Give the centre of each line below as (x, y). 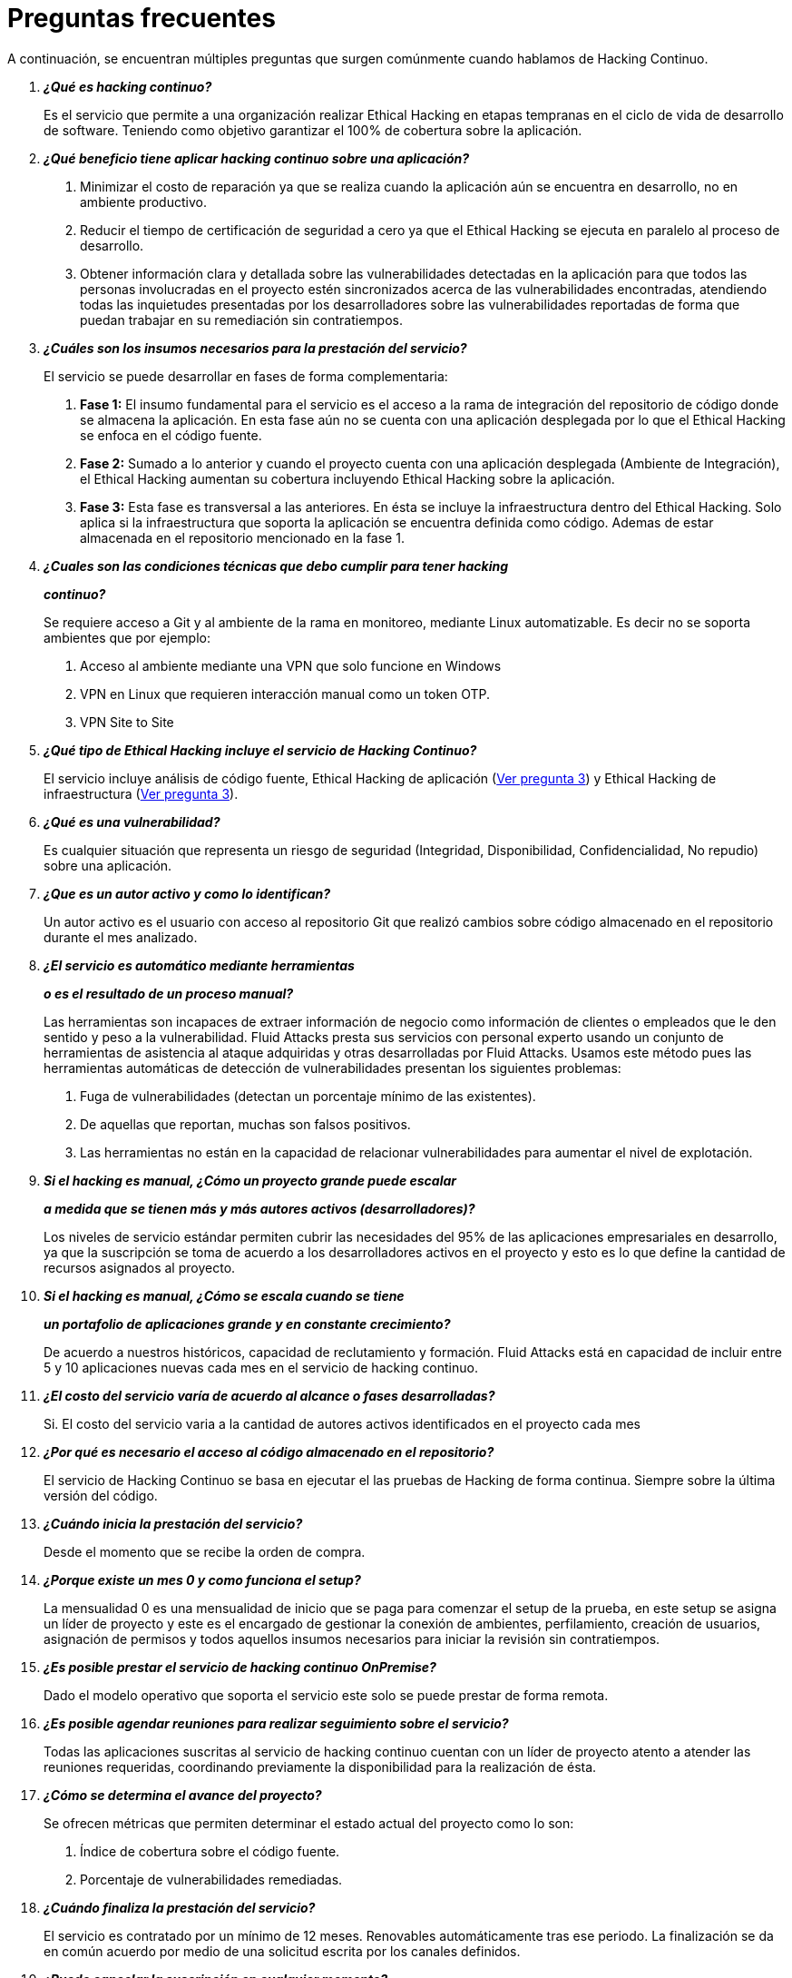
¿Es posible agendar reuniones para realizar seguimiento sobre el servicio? (276, 1723)
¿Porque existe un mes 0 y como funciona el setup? (202, 1579)
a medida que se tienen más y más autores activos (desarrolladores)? (259, 1208)
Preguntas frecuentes (142, 18)
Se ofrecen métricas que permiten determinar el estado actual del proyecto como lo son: (309, 1823)
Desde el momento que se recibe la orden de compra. (205, 1551)
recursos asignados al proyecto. (140, 1267)
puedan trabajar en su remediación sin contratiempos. (241, 320)
